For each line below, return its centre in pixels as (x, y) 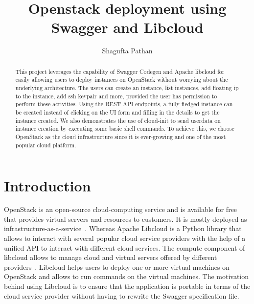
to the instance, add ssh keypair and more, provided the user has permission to (116, 96)
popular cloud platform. (46, 145)
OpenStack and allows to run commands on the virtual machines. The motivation (127, 276)
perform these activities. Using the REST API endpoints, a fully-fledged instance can (124, 104)
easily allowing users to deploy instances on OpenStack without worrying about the (122, 80)
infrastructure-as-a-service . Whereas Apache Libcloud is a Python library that (123, 228)
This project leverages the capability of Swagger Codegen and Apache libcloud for (120, 71)
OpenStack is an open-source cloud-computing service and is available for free (121, 209)
